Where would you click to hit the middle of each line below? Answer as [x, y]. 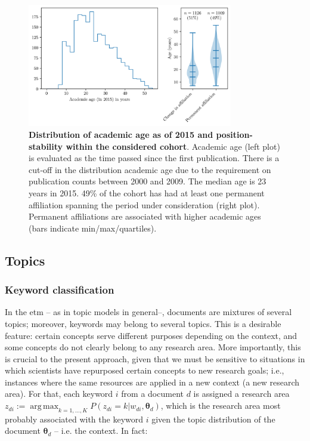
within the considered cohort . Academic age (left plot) [173, 146]
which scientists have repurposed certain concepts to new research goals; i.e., [145, 370]
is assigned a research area [241, 394]
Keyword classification [60, 290]
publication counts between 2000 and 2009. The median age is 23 [148, 181]
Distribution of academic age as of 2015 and [121, 134]
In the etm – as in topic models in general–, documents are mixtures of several [148, 312]
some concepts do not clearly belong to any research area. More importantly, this [153, 347]
